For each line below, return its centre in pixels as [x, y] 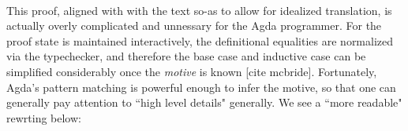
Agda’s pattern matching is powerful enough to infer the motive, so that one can [201, 87]
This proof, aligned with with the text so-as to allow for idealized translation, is [199, 10]
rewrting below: [44, 117]
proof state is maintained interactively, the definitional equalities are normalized [200, 40]
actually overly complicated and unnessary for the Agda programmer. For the [194, 25]
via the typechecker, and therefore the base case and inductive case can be [186, 56]
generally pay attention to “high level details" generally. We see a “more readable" [204, 102]
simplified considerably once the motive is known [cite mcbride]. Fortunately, [192, 71]
